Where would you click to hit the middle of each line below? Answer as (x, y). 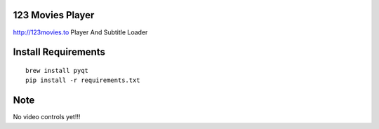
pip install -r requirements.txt (83, 80)
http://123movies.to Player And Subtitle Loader (80, 32)
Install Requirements (59, 52)
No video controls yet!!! (47, 117)
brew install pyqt (57, 70)
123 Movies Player (54, 15)
